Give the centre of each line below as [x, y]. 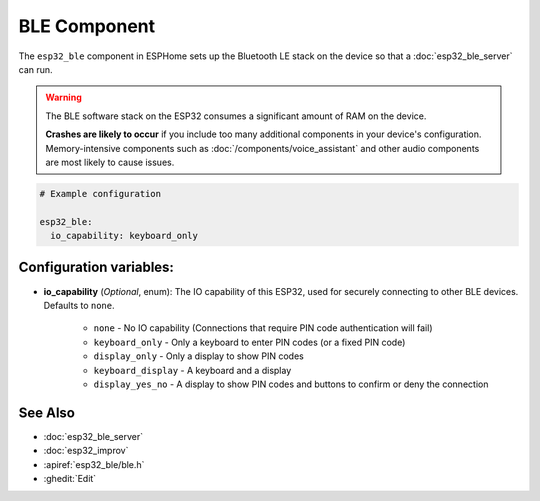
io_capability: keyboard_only [124, 236]
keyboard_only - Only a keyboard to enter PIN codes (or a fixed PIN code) [249, 342]
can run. [36, 69]
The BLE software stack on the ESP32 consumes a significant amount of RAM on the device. [236, 116]
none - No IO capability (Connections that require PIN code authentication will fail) [263, 328]
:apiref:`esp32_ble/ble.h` [94, 464]
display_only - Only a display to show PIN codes [198, 356]
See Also [46, 412]
